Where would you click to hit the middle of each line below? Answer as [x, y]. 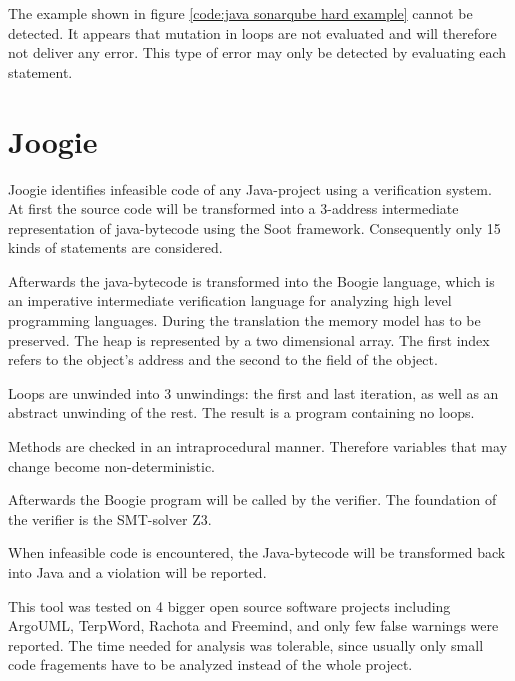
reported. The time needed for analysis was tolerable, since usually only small [246, 644]
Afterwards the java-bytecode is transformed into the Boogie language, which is [251, 280]
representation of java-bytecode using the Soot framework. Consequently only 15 [254, 227]
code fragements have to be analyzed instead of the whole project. [210, 664]
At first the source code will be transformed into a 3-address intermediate [233, 208]
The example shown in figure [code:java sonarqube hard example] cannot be [240, 13]
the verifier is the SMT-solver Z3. [110, 518]
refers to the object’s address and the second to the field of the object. [223, 359]
